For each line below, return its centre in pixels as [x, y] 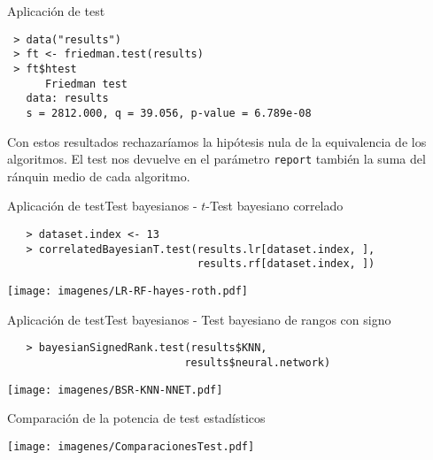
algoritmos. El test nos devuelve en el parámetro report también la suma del [216, 159]
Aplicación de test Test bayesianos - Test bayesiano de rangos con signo [199, 319]
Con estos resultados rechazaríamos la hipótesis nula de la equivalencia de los [217, 141]
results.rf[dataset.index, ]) [286, 264]
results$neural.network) [258, 362]
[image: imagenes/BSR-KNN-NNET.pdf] [115, 390]
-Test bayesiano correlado [274, 206]
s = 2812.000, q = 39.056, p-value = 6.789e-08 [169, 113]
